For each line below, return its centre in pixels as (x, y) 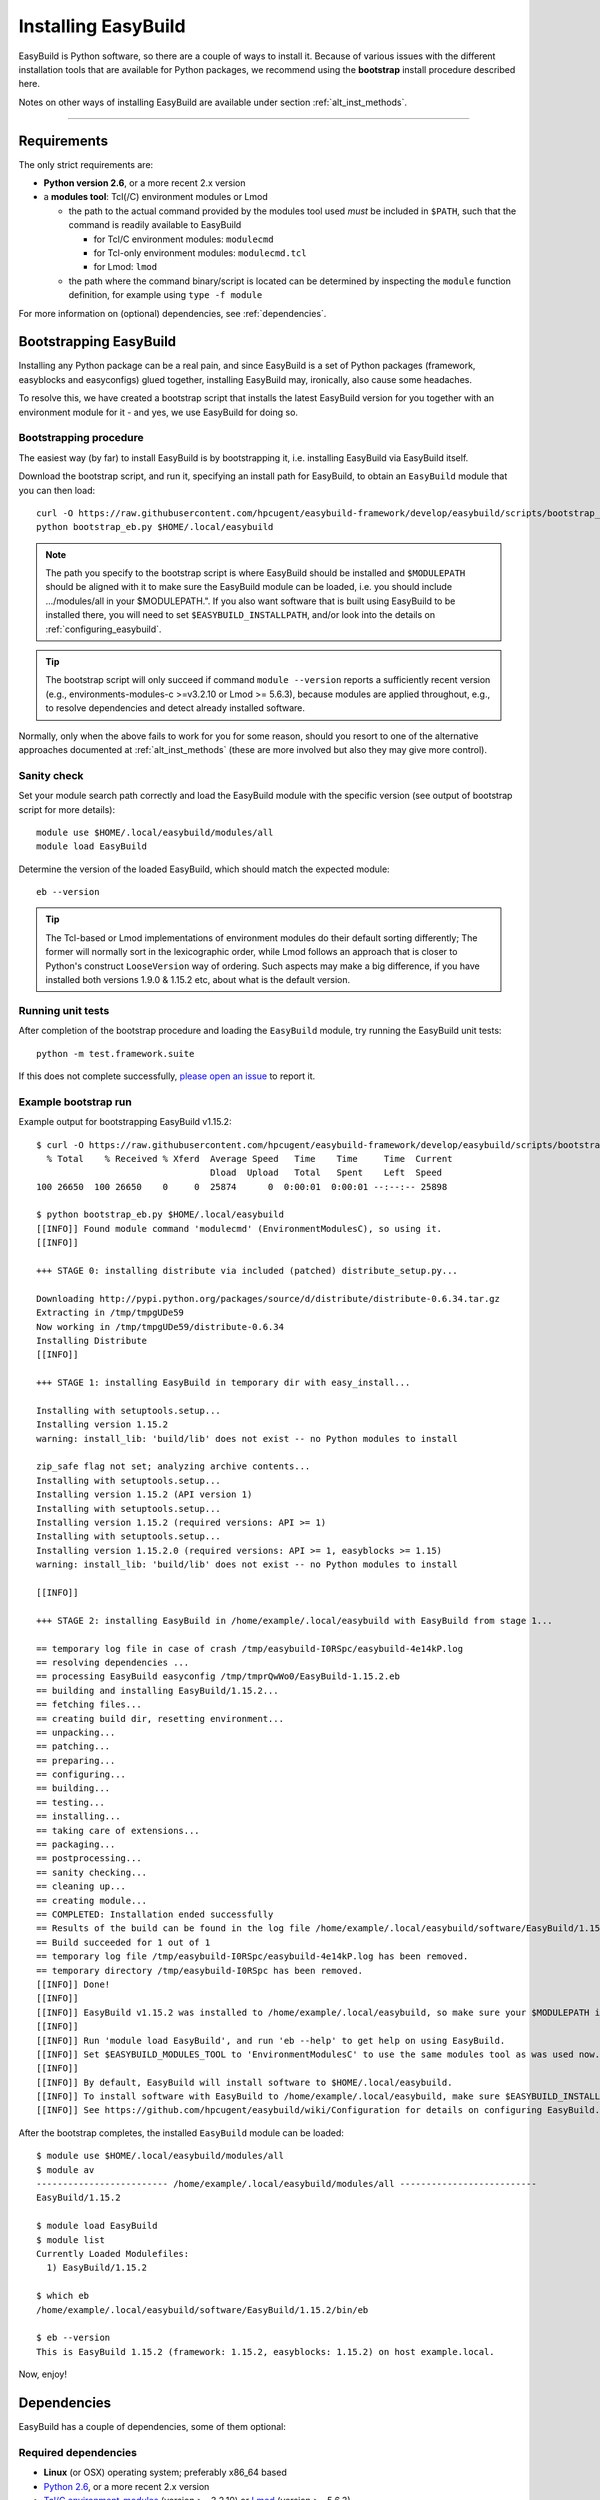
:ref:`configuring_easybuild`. (103, 629)
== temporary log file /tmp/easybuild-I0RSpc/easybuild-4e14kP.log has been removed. (252, 1956)
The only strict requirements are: (86, 164)
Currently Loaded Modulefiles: (113, 2253)
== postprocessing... (89, 1858)
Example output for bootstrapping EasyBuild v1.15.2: (125, 1122)
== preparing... (76, 1760)
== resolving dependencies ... (113, 1662)
